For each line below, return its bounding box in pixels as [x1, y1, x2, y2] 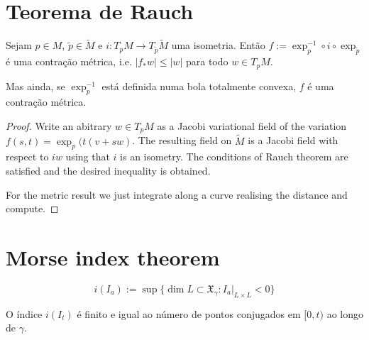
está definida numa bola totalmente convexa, [101, 78, 297, 93]
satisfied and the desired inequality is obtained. [6, 163, 211, 178]
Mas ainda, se [6, 78, 65, 93]
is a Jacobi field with [248, 133, 338, 148]
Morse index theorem [6, 243, 220, 272]
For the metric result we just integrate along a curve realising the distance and [6, 187, 348, 202]
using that [65, 149, 110, 164]
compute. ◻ [6, 201, 59, 216]
